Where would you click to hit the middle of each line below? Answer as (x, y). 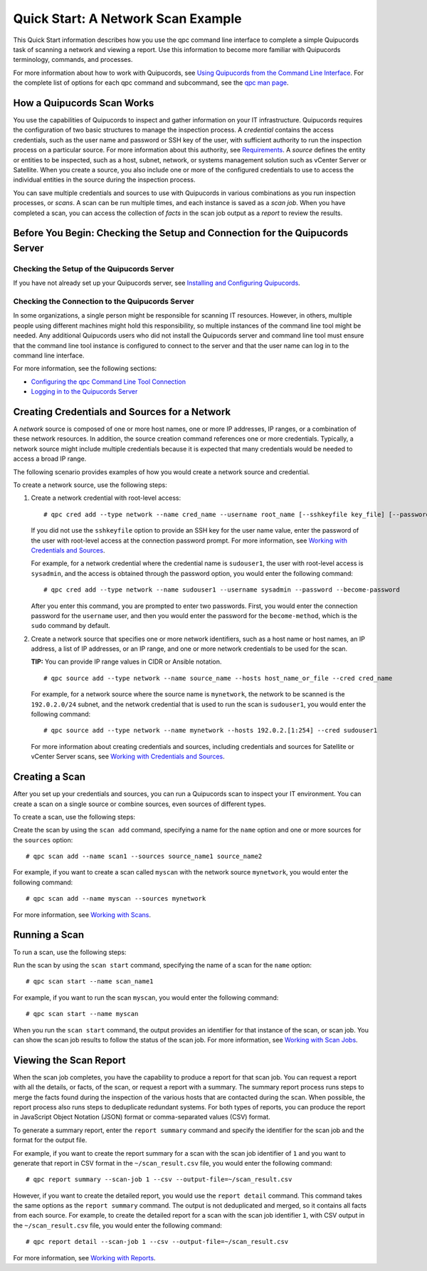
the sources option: (43, 840)
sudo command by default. (70, 626)
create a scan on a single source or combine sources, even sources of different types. (139, 804)
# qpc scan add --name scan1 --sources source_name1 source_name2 (144, 857)
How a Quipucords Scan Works (84, 103)
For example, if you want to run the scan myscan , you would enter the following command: (146, 998)
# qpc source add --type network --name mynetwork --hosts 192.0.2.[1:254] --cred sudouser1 (211, 731)
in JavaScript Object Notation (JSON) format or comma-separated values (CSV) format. (142, 1117)
